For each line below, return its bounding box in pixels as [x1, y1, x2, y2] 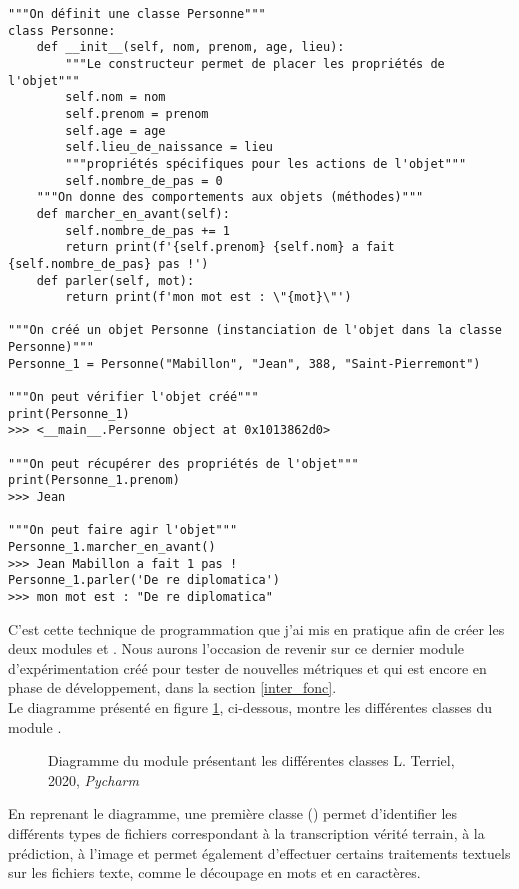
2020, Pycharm [48, 769, 139, 790]
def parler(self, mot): [36, 273, 195, 288]
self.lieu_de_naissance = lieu [65, 140, 273, 155]
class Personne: [8, 23, 116, 38]
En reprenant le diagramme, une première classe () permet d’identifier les [8, 803, 458, 824]
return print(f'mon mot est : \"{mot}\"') [65, 290, 352, 305]
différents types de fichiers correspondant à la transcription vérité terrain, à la [8, 822, 485, 843]
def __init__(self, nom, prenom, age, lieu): [36, 40, 345, 55]
